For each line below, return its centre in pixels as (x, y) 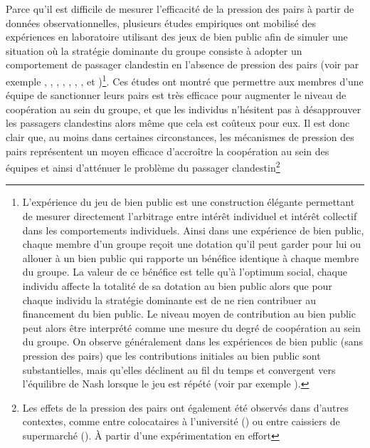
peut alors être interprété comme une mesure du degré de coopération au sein (191, 327)
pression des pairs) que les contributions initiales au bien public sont (171, 355)
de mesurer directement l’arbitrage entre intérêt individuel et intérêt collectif (190, 216)
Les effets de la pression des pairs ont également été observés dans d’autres (185, 407)
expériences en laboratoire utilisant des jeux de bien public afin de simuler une (177, 37)
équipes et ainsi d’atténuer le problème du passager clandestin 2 (143, 166)
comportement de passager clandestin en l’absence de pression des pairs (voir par (183, 64)
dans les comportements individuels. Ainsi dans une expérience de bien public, (193, 230)
